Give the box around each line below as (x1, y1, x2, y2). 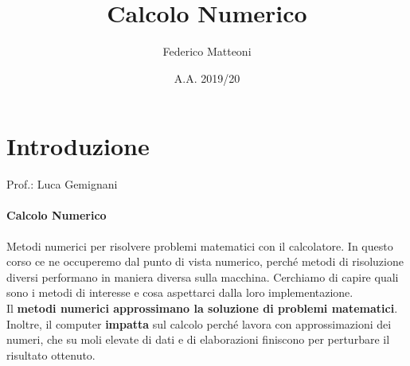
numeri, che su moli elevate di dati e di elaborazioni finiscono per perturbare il (6, 331, 390, 348)
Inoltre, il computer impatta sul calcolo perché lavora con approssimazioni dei (6, 315, 392, 332)
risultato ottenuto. (6, 346, 96, 363)
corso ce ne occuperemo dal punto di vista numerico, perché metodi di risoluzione (6, 253, 404, 270)
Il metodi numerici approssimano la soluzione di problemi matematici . (6, 300, 398, 317)
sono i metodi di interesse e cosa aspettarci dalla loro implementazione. (6, 284, 353, 301)
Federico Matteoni (162, 43, 252, 60)
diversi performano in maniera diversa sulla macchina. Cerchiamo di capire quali (6, 268, 399, 285)
